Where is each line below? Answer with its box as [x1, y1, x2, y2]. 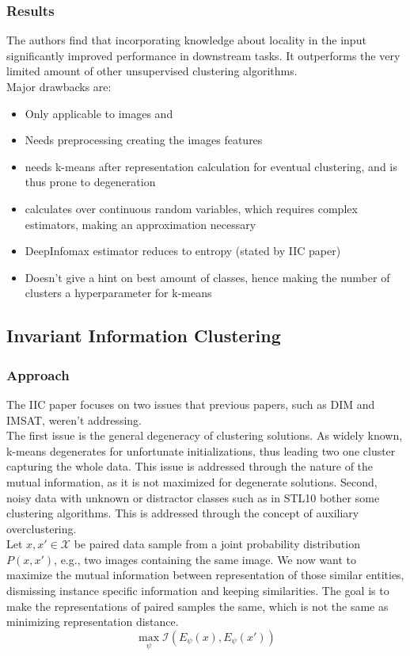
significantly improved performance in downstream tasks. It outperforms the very [6, 47, 401, 63]
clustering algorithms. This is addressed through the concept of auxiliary [6, 505, 359, 521]
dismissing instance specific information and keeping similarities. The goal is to [6, 582, 389, 599]
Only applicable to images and [25, 105, 173, 121]
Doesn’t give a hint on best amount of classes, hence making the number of [25, 269, 390, 285]
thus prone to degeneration [25, 174, 156, 190]
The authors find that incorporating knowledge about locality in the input [6, 32, 366, 48]
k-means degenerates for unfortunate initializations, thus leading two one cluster [6, 442, 396, 459]
